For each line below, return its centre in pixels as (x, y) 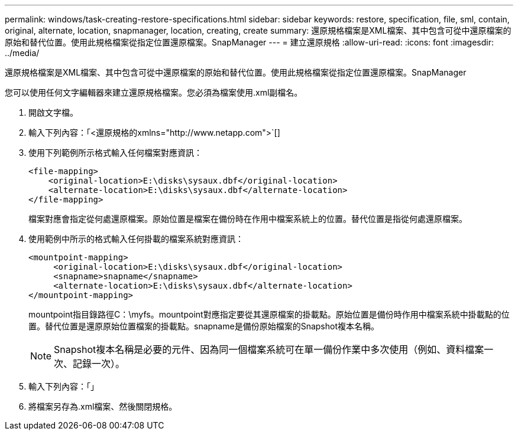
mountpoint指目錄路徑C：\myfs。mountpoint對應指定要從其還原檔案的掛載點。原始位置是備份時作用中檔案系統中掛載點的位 (269, 314)
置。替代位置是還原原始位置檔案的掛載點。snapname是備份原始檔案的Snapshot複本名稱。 (204, 326)
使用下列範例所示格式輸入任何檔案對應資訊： (115, 153)
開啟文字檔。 (53, 112)
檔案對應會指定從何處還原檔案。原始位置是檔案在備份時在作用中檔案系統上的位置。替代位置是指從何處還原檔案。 (248, 219)
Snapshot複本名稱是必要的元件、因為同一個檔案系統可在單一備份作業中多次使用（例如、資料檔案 (269, 349)
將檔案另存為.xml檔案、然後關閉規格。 (103, 406)
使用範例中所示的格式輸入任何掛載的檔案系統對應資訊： (136, 239)
